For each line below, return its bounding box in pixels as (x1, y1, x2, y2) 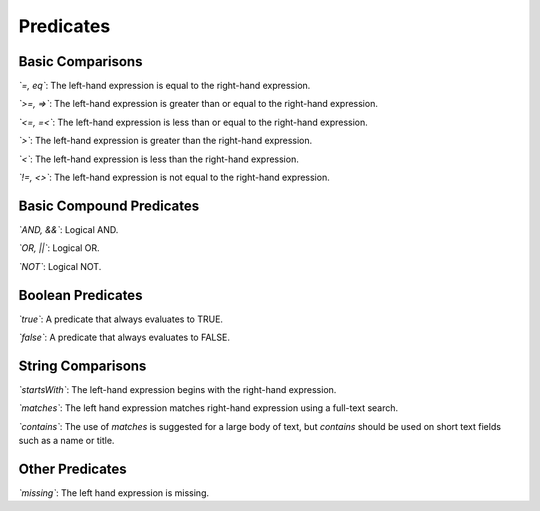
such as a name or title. (18, 435, 115, 447)
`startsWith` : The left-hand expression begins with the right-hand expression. (18, 383, 337, 395)
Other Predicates (18, 460, 127, 477)
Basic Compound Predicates (18, 197, 200, 214)
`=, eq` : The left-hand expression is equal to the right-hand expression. (18, 80, 311, 92)
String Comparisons (18, 357, 147, 374)
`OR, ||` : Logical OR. (18, 242, 100, 254)
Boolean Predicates (18, 286, 143, 304)
